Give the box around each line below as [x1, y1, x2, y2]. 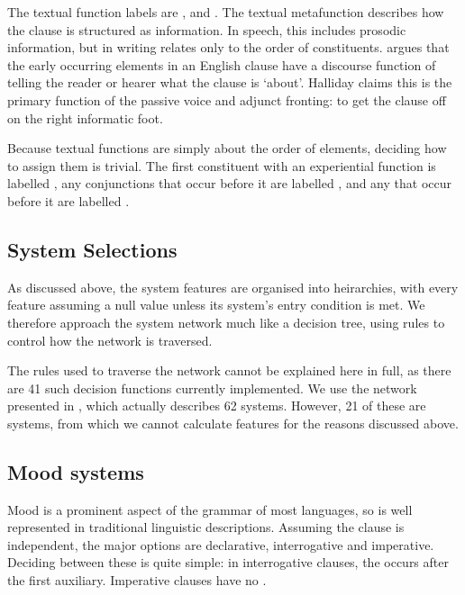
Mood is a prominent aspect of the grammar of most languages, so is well [7, 500, 413, 518]
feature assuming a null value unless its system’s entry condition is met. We [7, 295, 425, 314]
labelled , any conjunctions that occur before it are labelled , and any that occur [7, 174, 451, 193]
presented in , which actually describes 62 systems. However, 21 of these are [7, 396, 426, 415]
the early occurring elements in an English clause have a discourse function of [7, 55, 436, 74]
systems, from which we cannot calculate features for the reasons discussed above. [7, 413, 459, 432]
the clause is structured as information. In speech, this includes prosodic [7, 20, 406, 39]
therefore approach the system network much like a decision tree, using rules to [7, 312, 445, 331]
